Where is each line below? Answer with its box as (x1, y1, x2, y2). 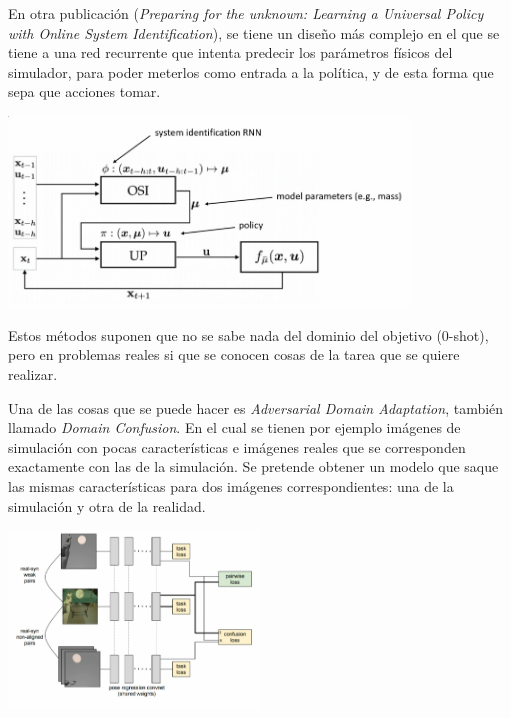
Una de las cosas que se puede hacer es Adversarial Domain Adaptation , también (8, 397, 504, 418)
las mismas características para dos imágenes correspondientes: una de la (8, 476, 454, 496)
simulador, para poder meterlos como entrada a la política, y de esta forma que (8, 61, 494, 82)
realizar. (8, 364, 58, 385)
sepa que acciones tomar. (8, 81, 161, 102)
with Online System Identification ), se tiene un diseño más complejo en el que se (8, 22, 500, 43)
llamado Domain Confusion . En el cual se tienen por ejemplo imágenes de (8, 417, 461, 438)
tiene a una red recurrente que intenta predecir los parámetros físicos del (8, 42, 453, 63)
